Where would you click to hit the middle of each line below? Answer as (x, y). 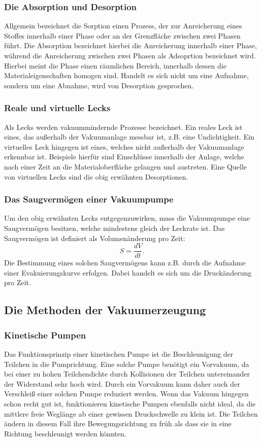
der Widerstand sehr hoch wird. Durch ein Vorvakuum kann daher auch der (122, 383)
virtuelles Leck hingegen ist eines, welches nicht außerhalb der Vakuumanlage (124, 146)
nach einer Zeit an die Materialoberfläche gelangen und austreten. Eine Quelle (126, 166)
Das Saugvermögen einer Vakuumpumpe (89, 199)
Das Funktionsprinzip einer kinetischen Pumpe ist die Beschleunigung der (119, 354)
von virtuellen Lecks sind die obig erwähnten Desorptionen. (96, 176)
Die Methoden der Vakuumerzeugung (105, 310)
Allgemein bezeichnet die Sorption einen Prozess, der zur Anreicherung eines (123, 26)
